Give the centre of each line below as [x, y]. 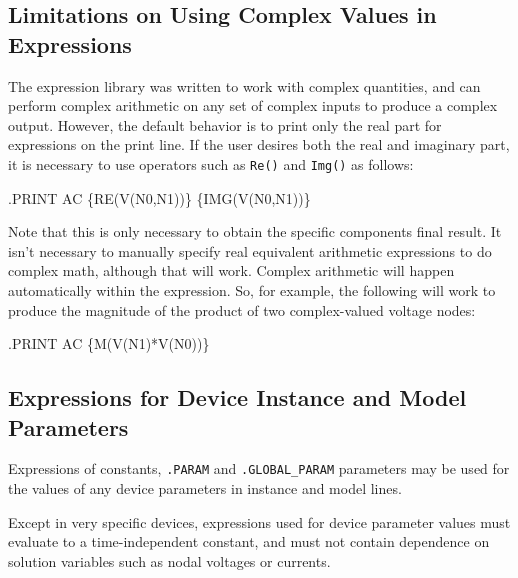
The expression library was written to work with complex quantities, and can [244, 85]
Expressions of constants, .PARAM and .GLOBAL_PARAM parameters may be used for [259, 468]
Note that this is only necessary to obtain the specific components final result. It [255, 231]
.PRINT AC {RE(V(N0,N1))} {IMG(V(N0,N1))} [159, 197]
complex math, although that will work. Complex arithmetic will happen [231, 270]
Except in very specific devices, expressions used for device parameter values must [259, 521]
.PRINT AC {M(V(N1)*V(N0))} [109, 343]
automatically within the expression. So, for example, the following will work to [252, 290]
